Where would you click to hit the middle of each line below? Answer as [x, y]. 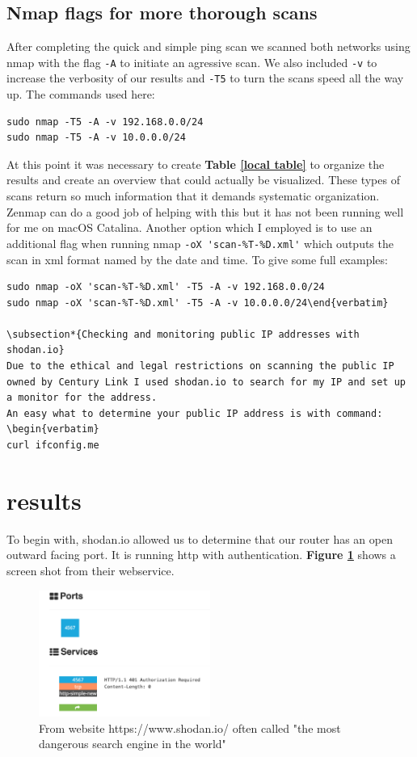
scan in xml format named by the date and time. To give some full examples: [197, 259]
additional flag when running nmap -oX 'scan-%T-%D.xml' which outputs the [200, 243]
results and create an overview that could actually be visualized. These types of [203, 180]
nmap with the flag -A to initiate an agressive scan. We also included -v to [192, 62]
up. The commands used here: [81, 94]
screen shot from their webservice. [91, 570]
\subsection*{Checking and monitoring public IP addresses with [183, 334]
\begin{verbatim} [53, 429]
